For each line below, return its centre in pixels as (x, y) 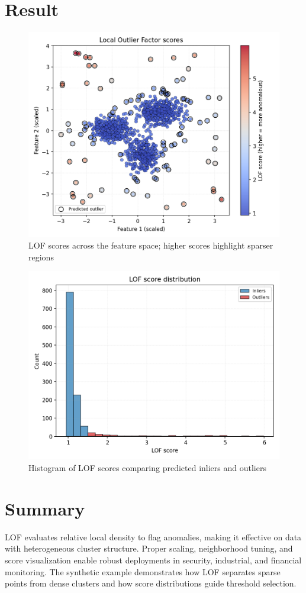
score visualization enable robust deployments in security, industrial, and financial (153, 560)
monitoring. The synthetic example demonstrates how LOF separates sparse (143, 571)
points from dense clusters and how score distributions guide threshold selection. (151, 583)
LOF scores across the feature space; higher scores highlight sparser (151, 245)
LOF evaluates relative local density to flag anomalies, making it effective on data (153, 536)
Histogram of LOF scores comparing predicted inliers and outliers (147, 468)
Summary (45, 508)
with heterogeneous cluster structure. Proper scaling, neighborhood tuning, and (149, 548)
